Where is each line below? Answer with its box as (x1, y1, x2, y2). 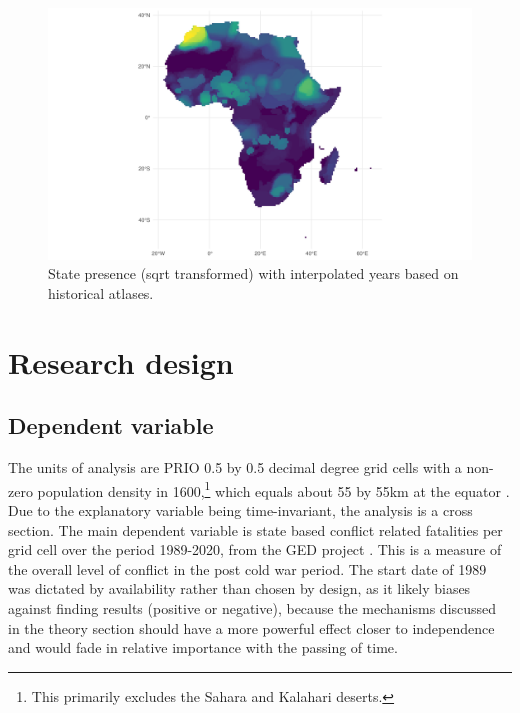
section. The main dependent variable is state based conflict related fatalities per (8, 519, 503, 540)
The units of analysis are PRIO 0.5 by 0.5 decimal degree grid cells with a (8, 457, 462, 478)
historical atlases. (48, 282, 154, 303)
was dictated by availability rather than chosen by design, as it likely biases (8, 578, 471, 599)
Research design (8, 341, 234, 382)
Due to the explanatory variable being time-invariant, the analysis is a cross (8, 499, 473, 520)
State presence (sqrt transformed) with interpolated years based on (48, 263, 459, 284)
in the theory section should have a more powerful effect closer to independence (8, 617, 495, 638)
